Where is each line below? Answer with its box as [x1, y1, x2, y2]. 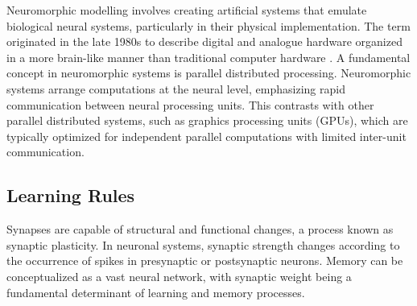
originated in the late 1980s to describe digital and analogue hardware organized [6, 33, 403, 50]
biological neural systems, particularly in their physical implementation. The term [6, 17, 411, 34]
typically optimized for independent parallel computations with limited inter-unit [6, 127, 407, 144]
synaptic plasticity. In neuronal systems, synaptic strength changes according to [6, 236, 400, 253]
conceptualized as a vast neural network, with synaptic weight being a [6, 267, 352, 284]
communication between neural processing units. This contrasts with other [6, 96, 374, 113]
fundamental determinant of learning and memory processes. [6, 283, 305, 300]
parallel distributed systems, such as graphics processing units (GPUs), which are [6, 112, 408, 129]
